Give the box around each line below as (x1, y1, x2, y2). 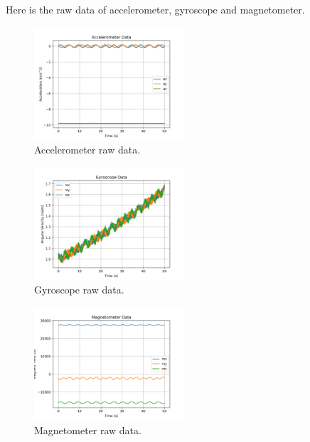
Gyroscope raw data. (34, 282, 124, 297)
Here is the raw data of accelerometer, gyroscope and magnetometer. (6, 2, 305, 16)
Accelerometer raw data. (34, 142, 141, 157)
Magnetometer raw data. (34, 422, 141, 437)
